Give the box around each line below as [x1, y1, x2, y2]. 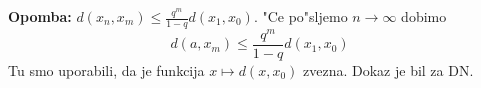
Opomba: [8, 6, 72, 26]
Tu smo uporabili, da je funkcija [8, 59, 205, 80]
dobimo [401, 6, 447, 26]
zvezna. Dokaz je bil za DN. [303, 59, 474, 80]
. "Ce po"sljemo [253, 6, 348, 26]
